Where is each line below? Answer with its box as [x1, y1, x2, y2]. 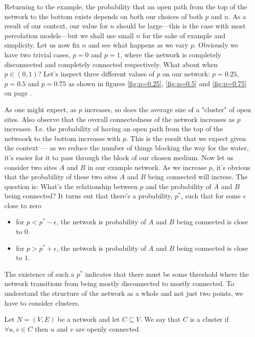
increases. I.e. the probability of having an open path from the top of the [4, 123, 223, 134]
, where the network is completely [120, 49, 221, 59]
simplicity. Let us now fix [4, 40, 80, 50]
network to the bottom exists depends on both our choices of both [4, 11, 203, 21]
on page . [4, 88, 32, 98]
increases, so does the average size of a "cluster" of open [84, 104, 251, 114]
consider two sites [4, 162, 57, 172]
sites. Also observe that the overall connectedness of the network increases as [4, 114, 235, 124]
